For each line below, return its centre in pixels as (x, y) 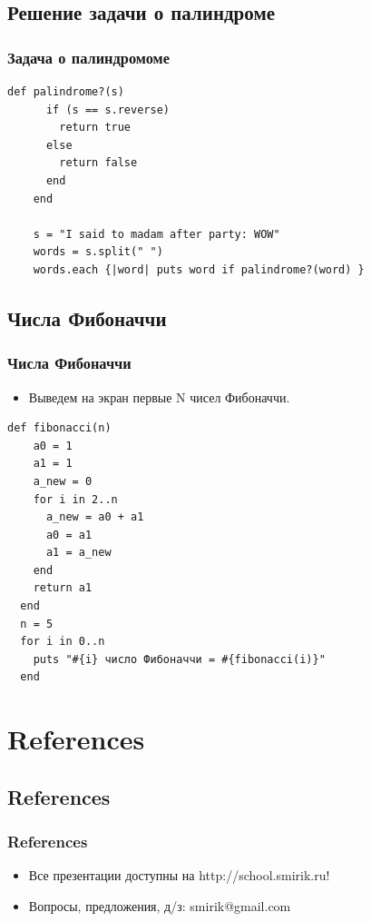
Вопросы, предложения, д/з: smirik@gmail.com (160, 906)
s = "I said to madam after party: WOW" (156, 234)
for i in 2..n (75, 499)
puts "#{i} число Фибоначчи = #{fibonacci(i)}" (179, 659)
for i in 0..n (63, 642)
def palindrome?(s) (66, 92)
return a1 (63, 588)
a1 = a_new (78, 553)
